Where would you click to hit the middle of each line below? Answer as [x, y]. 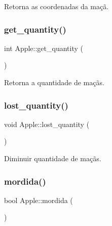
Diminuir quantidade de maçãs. [53, 158]
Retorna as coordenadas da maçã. [57, 6]
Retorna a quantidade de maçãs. [54, 82]
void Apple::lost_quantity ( [47, 124]
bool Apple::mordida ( [39, 200]
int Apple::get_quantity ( [44, 48]
